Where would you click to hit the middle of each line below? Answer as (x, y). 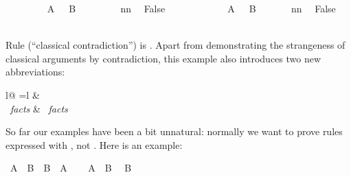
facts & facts (39, 108)
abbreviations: (35, 72)
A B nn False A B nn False (191, 8)
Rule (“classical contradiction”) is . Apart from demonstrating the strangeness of (175, 45)
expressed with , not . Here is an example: (94, 144)
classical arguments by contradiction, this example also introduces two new (163, 58)
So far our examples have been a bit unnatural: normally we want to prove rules (174, 131)
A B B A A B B (71, 168)
